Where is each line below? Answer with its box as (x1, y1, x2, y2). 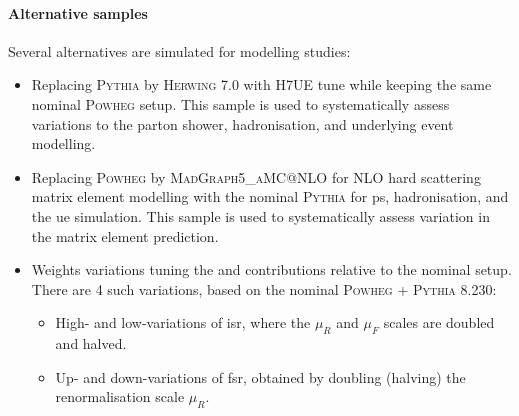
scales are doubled (383, 312, 495, 333)
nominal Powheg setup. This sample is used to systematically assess (31, 93, 450, 114)
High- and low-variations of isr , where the (55, 312, 311, 333)
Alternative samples (8, 2, 148, 23)
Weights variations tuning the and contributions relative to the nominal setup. (31, 259, 512, 280)
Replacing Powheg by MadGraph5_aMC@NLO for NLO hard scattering (31, 166, 481, 187)
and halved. (55, 333, 127, 354)
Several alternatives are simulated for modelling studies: (8, 40, 351, 61)
